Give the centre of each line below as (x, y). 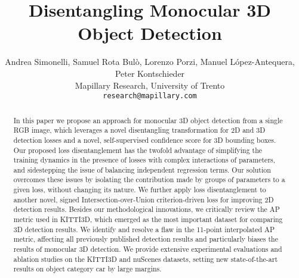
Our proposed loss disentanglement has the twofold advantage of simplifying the (138, 150)
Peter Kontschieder (150, 73)
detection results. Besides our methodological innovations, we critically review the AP (147, 209)
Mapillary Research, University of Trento (150, 85)
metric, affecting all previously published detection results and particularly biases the (146, 239)
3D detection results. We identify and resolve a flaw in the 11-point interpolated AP (144, 229)
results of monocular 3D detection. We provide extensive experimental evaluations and (148, 249)
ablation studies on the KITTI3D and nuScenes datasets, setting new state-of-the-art (146, 259)
